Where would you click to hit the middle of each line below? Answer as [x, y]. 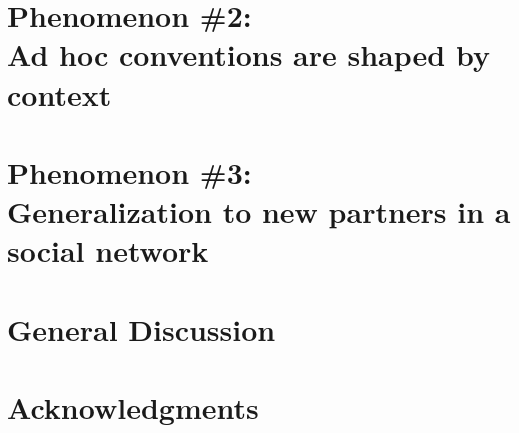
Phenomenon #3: [129, 171]
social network [108, 250]
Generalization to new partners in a [259, 211]
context [59, 93]
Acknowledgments [133, 407]
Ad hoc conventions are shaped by [248, 54]
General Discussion [141, 328]
